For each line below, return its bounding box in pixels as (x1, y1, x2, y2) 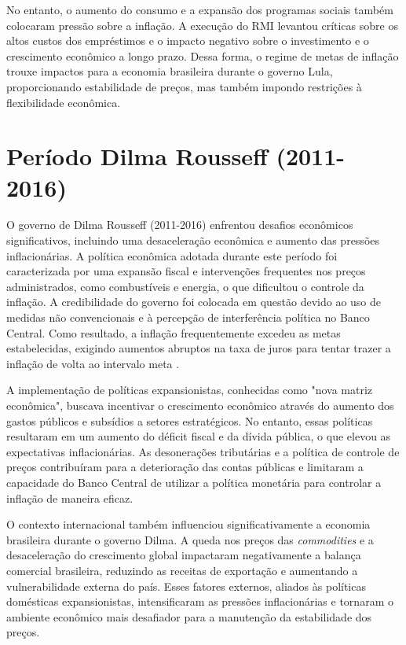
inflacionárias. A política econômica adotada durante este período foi (6, 247, 338, 264)
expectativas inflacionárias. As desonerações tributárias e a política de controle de (6, 443, 400, 459)
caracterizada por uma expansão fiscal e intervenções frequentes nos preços (6, 263, 366, 279)
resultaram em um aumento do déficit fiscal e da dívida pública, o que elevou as (6, 428, 391, 444)
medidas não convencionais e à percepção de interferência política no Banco (6, 309, 370, 326)
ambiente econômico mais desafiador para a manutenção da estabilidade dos (6, 608, 372, 625)
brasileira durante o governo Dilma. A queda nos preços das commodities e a (6, 531, 374, 547)
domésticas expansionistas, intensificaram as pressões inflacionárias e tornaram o (6, 593, 393, 610)
